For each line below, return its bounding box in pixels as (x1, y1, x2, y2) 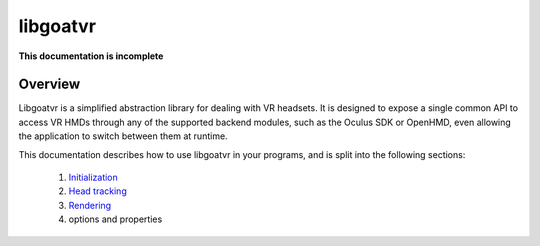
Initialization (68, 171, 119, 184)
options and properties (68, 213, 163, 225)
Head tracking (68, 185, 127, 197)
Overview (18, 76, 81, 93)
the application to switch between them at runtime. (18, 130, 229, 142)
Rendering (68, 199, 112, 211)
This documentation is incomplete (18, 50, 164, 62)
